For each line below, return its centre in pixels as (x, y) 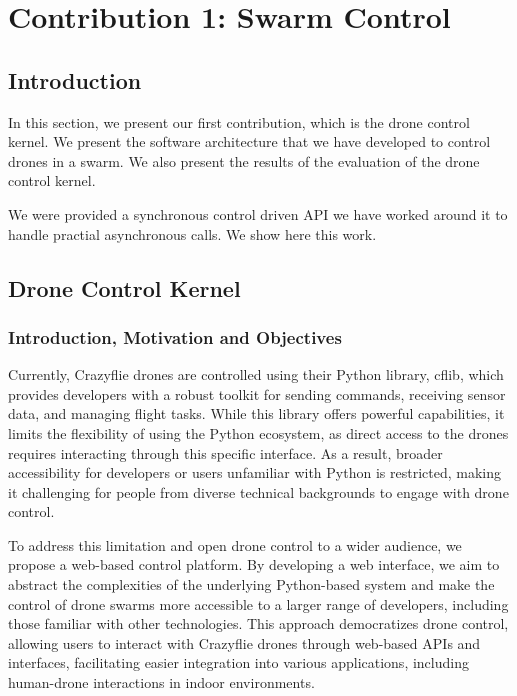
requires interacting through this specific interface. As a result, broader (225, 452)
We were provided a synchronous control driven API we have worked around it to (258, 213)
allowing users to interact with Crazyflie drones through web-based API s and (244, 642)
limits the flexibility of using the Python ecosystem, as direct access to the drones (258, 432)
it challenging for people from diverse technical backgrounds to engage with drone (258, 491)
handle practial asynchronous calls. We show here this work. (192, 233)
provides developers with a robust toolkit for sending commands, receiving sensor (257, 393)
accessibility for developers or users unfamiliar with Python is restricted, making (254, 472)
